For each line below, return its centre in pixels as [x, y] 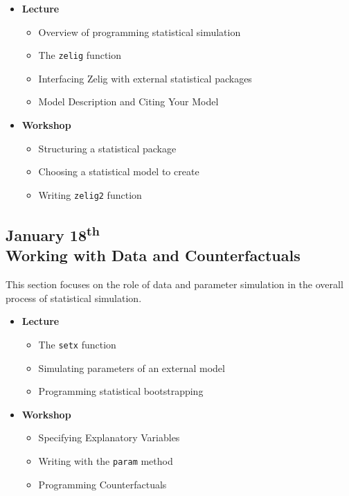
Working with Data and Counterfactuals [153, 255]
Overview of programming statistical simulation [140, 32]
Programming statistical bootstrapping [121, 391]
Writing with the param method [106, 460]
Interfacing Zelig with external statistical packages [145, 78]
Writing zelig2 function [90, 194]
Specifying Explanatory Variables [109, 437]
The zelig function [80, 55]
